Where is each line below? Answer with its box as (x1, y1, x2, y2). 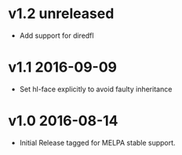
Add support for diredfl (19, 31, 94, 40)
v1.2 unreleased (8, 5, 115, 23)
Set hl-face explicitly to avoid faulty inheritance (19, 84, 173, 94)
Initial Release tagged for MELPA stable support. (19, 138, 176, 147)
